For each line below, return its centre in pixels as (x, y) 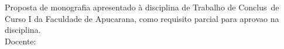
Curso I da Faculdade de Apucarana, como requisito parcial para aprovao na (142, 18)
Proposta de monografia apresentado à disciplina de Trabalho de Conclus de (142, 7)
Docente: (20, 41)
